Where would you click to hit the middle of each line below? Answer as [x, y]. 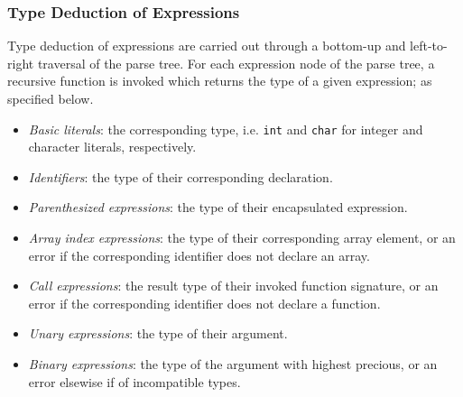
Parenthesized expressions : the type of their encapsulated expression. [218, 207]
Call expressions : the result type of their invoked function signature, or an [233, 286]
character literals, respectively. [112, 147]
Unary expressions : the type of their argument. [158, 333]
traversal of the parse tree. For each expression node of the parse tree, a [236, 63]
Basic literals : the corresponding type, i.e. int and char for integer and [226, 129]
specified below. [51, 98]
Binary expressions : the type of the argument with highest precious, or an [233, 364]
